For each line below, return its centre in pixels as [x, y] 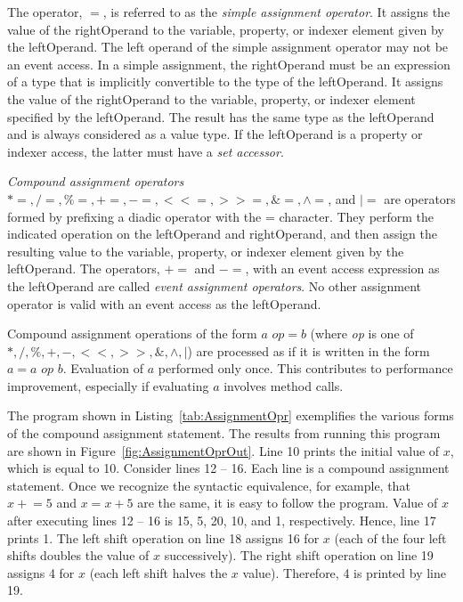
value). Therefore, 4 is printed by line [345, 572]
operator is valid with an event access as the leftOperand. [164, 303]
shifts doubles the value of [78, 555]
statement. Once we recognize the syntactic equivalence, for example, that [209, 485]
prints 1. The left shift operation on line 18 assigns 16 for [163, 537]
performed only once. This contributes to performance [305, 368]
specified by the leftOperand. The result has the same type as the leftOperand [221, 116]
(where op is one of [362, 334]
